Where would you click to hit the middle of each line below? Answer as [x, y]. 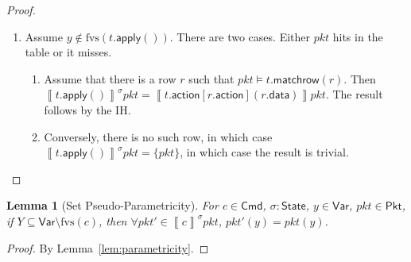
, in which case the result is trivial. [264, 152]
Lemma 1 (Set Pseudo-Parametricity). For [112, 205]
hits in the [358, 36]
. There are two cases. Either [240, 36]
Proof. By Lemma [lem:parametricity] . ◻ [108, 247]
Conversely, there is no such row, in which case [158, 136]
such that [211, 78]
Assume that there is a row [110, 78]
